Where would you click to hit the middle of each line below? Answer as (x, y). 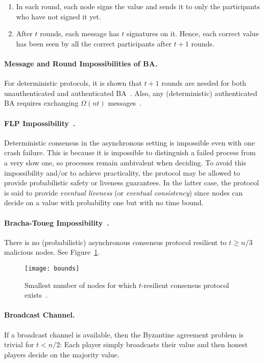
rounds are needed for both (204, 83)
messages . (125, 103)
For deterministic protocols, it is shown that (73, 83)
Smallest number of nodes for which (81, 285)
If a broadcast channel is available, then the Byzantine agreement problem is (124, 334)
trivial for (19, 344)
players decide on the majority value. (62, 354)
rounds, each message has (80, 33)
